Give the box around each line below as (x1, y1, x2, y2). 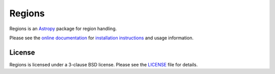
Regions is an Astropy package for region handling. (9, 26, 117, 32)
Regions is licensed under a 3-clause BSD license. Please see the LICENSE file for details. (9, 61, 198, 67)
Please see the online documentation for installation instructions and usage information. (9, 35, 194, 41)
